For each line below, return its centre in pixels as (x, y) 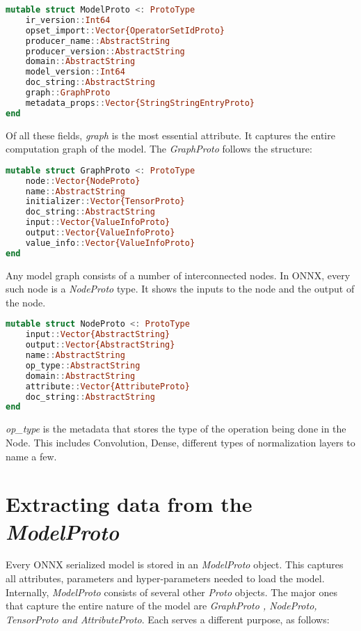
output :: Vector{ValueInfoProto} (100, 233)
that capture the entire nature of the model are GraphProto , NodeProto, (161, 606)
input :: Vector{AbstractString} (98, 335)
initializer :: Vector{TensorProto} (105, 202)
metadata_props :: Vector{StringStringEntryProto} (140, 103)
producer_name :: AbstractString (98, 41)
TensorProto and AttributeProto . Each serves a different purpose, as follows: (168, 619)
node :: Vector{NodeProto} (83, 181)
